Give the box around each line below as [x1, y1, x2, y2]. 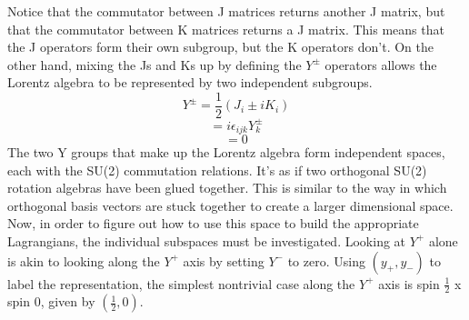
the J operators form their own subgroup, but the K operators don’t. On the [7, 37, 434, 56]
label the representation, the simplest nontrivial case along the [7, 274, 355, 293]
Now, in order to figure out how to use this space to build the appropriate [7, 214, 419, 233]
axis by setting [183, 251, 264, 270]
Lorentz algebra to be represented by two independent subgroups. [7, 73, 373, 92]
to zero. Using [287, 251, 365, 270]
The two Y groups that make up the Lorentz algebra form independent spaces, [7, 142, 445, 161]
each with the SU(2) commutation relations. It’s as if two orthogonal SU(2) [7, 160, 427, 179]
